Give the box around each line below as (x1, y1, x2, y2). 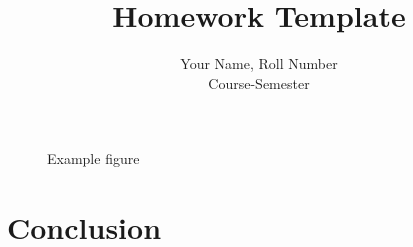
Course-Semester (208, 72, 310, 93)
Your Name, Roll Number (180, 53, 338, 74)
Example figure (47, 148, 140, 169)
